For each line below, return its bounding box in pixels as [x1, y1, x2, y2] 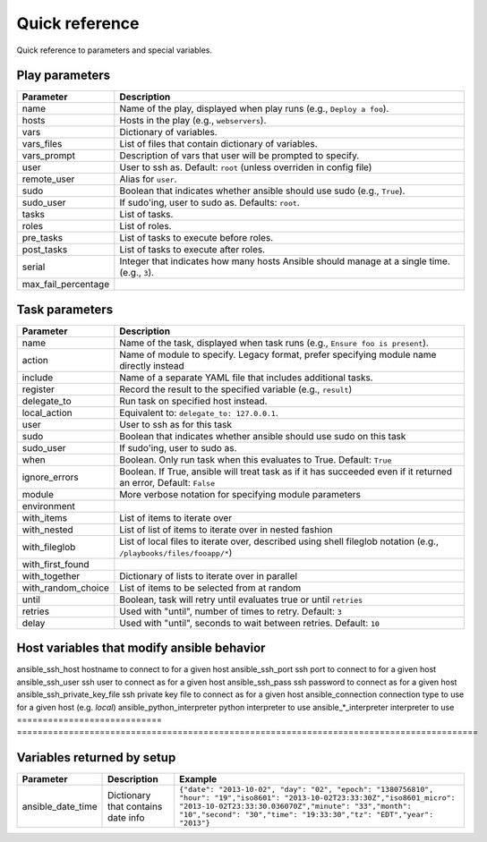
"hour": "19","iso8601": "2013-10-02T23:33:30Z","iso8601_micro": [179, 793, 456, 803]
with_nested [21, 523, 73, 536]
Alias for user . [119, 173, 177, 185]
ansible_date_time [21, 800, 98, 812]
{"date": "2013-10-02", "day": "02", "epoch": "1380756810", [179, 785, 434, 795]
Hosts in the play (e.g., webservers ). [119, 115, 267, 127]
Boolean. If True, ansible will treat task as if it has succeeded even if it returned [119, 465, 452, 478]
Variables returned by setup [16, 750, 176, 765]
